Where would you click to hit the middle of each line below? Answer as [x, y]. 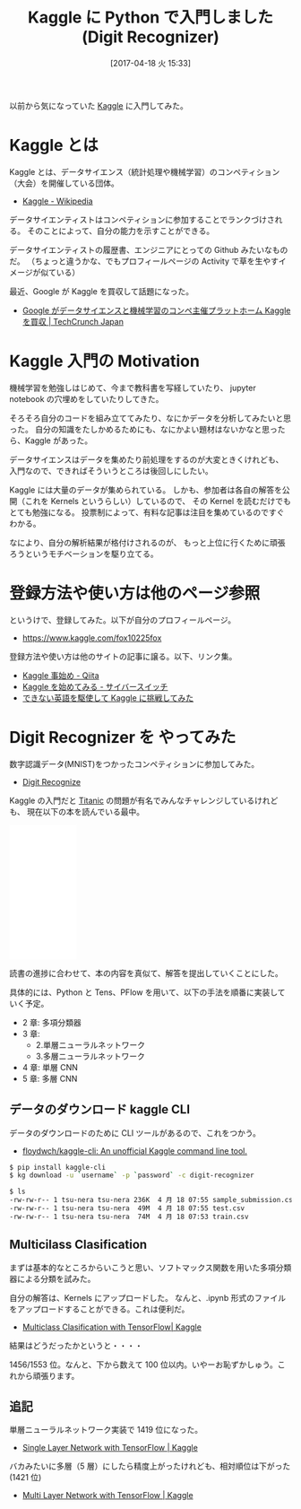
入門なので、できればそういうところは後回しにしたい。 [111, 470]
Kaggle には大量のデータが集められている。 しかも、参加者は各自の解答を [146, 490]
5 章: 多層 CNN [50, 1078]
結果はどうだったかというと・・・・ [76, 1345]
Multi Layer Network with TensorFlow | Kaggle [108, 1496]
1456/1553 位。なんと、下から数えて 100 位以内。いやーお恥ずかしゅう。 [143, 1365]
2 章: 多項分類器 [52, 1022]
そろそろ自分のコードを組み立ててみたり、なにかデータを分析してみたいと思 [150, 418]
